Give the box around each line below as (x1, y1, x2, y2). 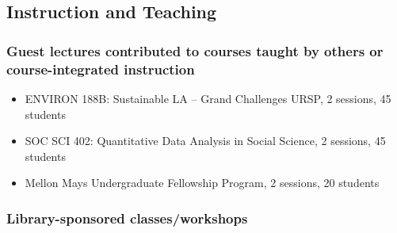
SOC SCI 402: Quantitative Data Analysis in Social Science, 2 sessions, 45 (25, 132, 386, 149)
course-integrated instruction (6, 59, 195, 78)
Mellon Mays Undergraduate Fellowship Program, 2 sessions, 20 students (25, 174, 380, 191)
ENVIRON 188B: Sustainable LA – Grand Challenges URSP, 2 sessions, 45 (25, 90, 391, 106)
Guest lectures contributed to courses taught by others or (6, 40, 384, 60)
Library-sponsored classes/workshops (6, 208, 248, 227)
